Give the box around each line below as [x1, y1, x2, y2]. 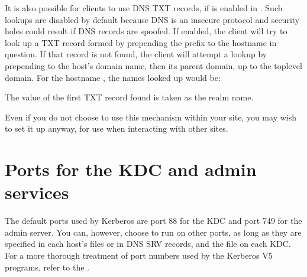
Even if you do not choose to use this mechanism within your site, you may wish [5, 110, 296, 123]
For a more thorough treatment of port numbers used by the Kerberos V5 [5, 249, 273, 262]
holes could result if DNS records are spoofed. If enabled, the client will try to [5, 25, 287, 37]
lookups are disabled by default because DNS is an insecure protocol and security [5, 13, 300, 25]
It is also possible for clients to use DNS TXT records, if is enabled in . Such [5, 2, 283, 14]
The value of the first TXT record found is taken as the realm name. [5, 91, 254, 103]
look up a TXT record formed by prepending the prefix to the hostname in [5, 36, 277, 48]
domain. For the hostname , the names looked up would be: [5, 71, 221, 83]
